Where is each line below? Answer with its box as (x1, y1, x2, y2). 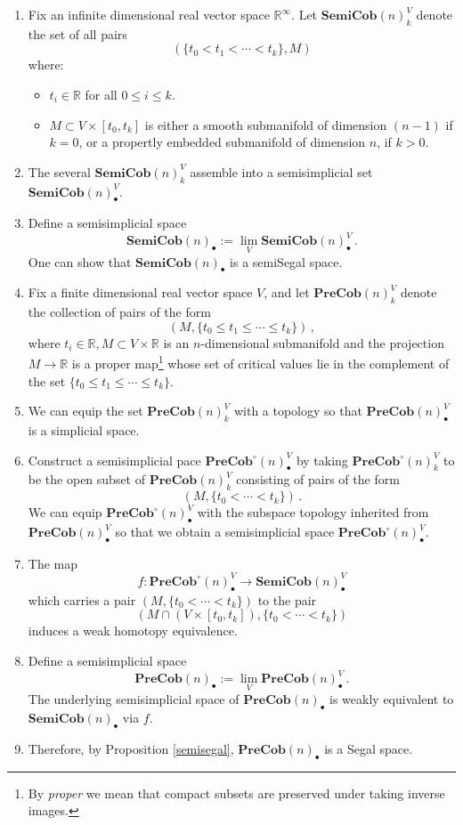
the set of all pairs (28, 24, 127, 43)
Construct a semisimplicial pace (28, 450, 201, 469)
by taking (296, 450, 348, 469)
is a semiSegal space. (230, 252, 343, 271)
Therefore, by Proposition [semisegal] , (28, 739, 234, 757)
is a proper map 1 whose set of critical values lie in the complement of (71, 352, 450, 373)
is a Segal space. (324, 739, 413, 757)
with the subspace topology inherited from (197, 503, 429, 522)
